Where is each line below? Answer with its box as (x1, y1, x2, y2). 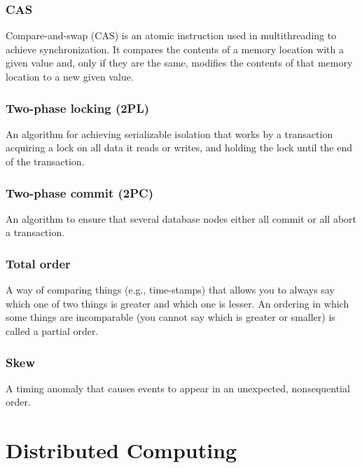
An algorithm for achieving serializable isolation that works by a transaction (6, 126, 333, 141)
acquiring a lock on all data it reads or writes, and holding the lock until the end (6, 140, 353, 155)
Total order (6, 254, 71, 272)
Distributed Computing (6, 436, 237, 464)
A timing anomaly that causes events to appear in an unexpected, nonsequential (6, 380, 350, 395)
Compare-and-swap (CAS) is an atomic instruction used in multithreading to (6, 28, 337, 43)
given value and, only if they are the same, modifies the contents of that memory (6, 55, 353, 70)
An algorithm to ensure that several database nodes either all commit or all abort (6, 211, 357, 226)
